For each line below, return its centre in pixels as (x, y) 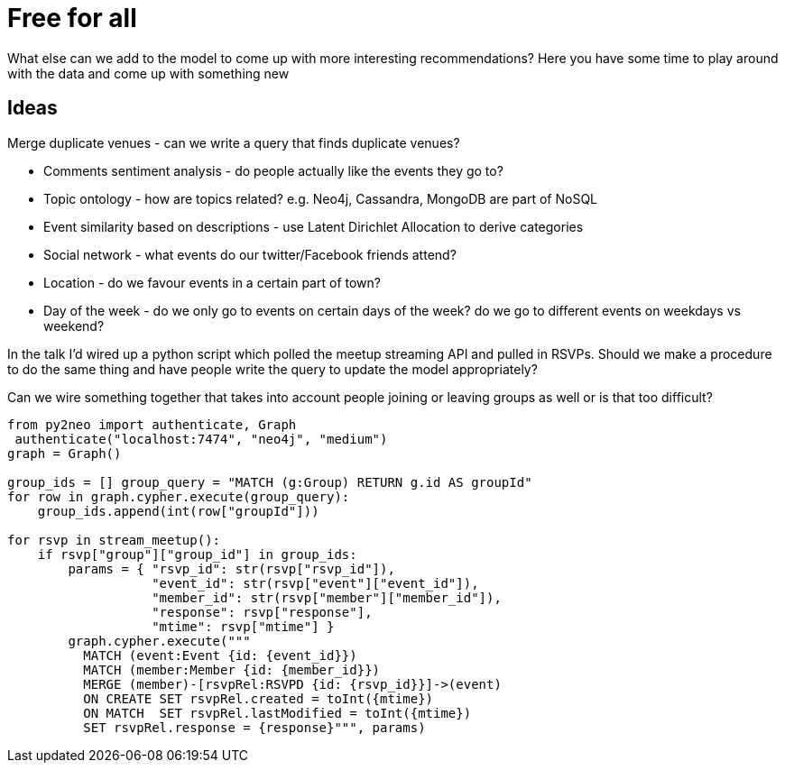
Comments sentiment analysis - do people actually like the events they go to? (273, 170)
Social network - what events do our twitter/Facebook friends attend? (250, 254)
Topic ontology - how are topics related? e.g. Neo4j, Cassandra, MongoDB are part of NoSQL (321, 198)
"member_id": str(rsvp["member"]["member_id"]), (327, 597)
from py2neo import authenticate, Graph (152, 424)
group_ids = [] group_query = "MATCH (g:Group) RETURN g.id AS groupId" (270, 482)
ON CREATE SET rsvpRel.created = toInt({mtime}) (259, 698)
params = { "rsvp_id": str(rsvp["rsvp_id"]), (231, 568)
